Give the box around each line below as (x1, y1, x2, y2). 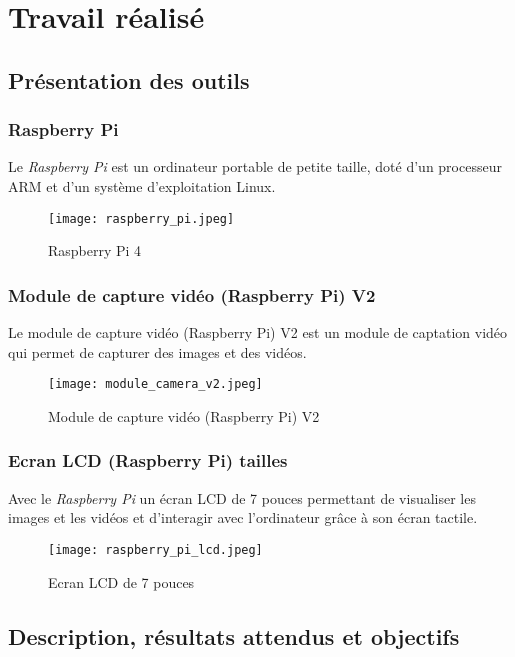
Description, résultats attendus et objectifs (8, 620, 460, 651)
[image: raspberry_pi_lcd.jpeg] (48, 542, 263, 557)
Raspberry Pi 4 (48, 240, 142, 261)
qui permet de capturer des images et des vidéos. (8, 341, 307, 362)
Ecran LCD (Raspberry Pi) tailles (8, 448, 288, 473)
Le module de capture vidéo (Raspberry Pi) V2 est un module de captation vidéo (8, 322, 508, 343)
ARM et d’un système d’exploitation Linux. (8, 175, 276, 196)
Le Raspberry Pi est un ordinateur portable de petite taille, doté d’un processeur (8, 156, 502, 177)
